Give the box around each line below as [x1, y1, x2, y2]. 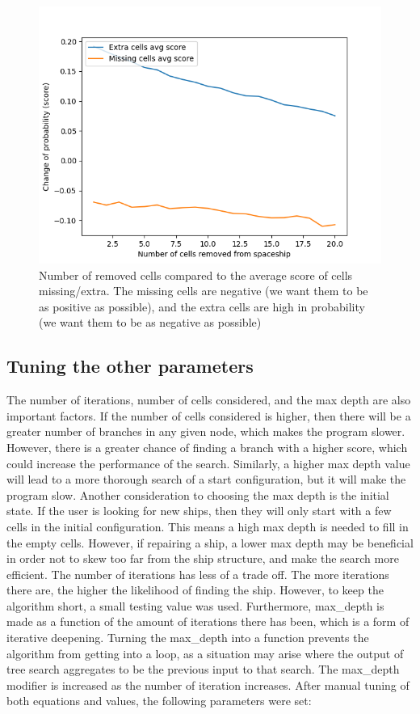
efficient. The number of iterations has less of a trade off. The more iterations [6, 565, 389, 582]
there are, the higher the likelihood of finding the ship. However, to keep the [6, 581, 384, 598]
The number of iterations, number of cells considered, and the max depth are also [6, 391, 411, 408]
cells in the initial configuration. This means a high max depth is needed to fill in [6, 518, 409, 534]
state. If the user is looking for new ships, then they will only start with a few [6, 502, 392, 519]
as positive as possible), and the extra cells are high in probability [39, 298, 365, 315]
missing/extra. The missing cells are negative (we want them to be [39, 282, 368, 299]
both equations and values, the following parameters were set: [6, 692, 312, 709]
